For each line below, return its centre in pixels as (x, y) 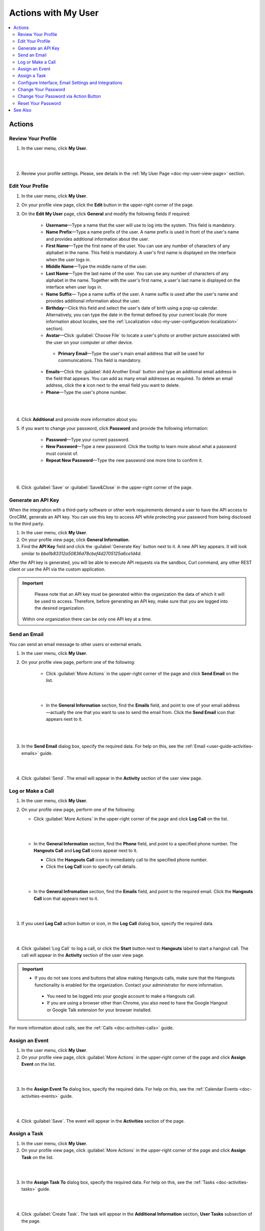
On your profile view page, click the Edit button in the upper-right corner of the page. (107, 205)
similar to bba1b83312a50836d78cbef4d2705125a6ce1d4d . (81, 553)
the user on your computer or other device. (90, 342)
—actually (56, 712)
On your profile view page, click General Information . (76, 540)
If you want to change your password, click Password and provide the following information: (115, 428)
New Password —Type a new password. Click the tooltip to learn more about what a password (141, 447)
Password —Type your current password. (88, 439)
